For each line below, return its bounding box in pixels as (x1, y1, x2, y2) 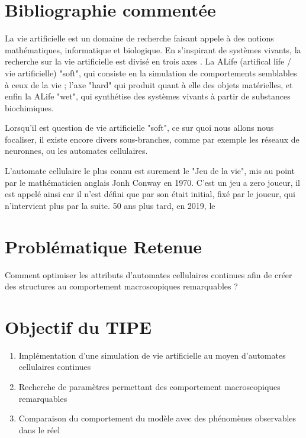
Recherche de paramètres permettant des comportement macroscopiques (18, 381, 281, 393)
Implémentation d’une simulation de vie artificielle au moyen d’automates (18, 349, 286, 361)
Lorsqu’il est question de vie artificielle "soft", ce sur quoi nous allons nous (5, 121, 274, 134)
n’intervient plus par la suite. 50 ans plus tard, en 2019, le (5, 199, 215, 211)
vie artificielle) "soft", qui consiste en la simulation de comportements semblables (5, 66, 297, 79)
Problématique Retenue (5, 234, 202, 258)
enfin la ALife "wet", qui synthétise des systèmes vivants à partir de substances (5, 90, 291, 102)
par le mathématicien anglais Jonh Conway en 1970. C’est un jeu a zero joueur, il (5, 176, 300, 188)
